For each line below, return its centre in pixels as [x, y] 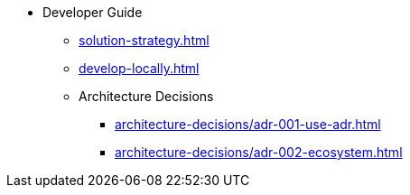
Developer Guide [93, 12]
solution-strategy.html [144, 40]
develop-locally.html [139, 68]
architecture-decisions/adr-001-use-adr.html [248, 124]
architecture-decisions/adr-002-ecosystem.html [259, 152]
